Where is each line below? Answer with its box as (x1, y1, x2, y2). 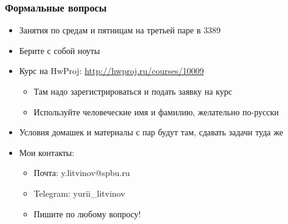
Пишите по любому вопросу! (33, 207, 141, 220)
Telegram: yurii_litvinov (33, 186, 125, 199)
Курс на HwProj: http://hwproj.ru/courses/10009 (19, 64, 204, 77)
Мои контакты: (19, 146, 75, 158)
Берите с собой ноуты (19, 44, 100, 56)
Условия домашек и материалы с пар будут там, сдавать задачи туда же (19, 126, 283, 138)
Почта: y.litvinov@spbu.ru (33, 166, 130, 179)
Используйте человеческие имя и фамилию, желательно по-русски (33, 105, 279, 118)
